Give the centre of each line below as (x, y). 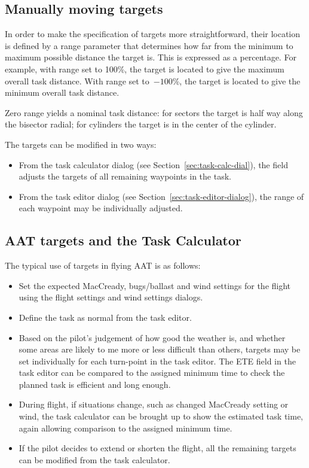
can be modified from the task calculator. (94, 459)
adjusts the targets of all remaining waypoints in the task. (125, 176)
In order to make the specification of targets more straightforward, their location (153, 34)
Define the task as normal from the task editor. (105, 317)
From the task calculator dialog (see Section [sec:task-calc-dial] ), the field (153, 164)
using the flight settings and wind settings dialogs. (111, 297)
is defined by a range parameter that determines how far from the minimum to (149, 45)
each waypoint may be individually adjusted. (101, 208)
